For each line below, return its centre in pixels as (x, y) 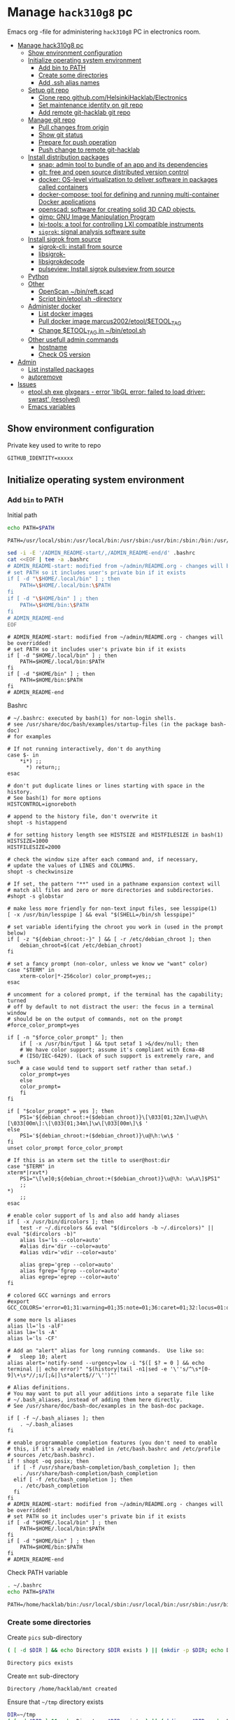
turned (17, 1001)
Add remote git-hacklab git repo (84, 112)
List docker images (65, 314)
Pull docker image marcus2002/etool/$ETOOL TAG (110, 322)
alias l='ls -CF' (33, 1339)
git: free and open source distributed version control (113, 172)
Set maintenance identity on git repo (91, 105)
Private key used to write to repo (54, 446)
